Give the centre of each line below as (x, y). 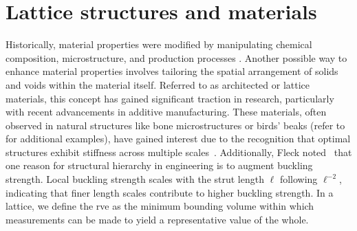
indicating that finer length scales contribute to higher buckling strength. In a (170, 192)
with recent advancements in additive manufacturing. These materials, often (166, 112)
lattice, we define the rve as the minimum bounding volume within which (160, 206)
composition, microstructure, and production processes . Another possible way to (176, 57)
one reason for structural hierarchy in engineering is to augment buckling (159, 165)
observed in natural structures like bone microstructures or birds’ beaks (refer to (175, 125)
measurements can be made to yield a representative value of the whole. (157, 219)
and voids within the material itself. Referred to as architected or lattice (158, 84)
